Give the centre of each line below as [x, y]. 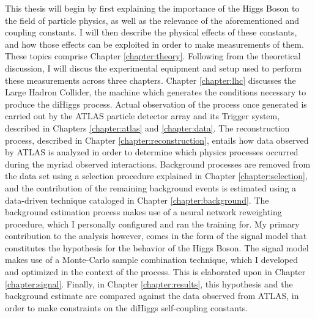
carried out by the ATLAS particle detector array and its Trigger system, [143, 116]
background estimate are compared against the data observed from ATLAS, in [152, 296]
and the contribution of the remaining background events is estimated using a [151, 187]
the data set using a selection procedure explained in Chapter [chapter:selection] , [156, 176]
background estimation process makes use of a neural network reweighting [143, 212]
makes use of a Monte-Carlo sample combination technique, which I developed [151, 260]
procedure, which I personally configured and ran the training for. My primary [152, 224]
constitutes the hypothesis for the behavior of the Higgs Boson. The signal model [157, 247]
